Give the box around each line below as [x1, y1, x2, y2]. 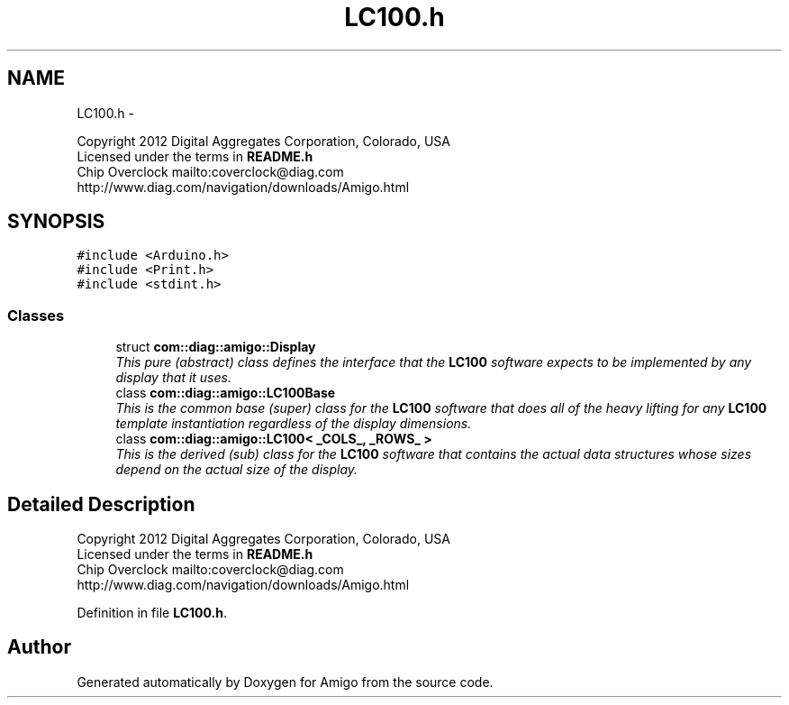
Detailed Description [7, 492, 195, 516]
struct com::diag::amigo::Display [115, 339, 316, 355]
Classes [7, 306, 65, 325]
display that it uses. [115, 370, 231, 386]
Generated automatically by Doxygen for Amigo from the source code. [77, 673, 494, 690]
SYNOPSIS [7, 210, 105, 233]
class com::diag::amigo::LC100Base [115, 385, 336, 401]
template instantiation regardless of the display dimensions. [115, 416, 472, 432]
